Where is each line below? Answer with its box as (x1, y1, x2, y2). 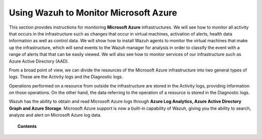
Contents (17, 123, 37, 129)
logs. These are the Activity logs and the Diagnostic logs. (9, 74, 123, 80)
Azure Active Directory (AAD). (9, 58, 69, 64)
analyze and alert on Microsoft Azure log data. (9, 112, 102, 118)
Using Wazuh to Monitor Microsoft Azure (9, 7, 177, 18)
